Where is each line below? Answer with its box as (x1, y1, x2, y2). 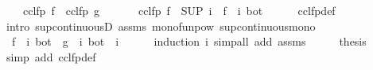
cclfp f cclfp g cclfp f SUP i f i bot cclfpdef (22, 2, 336, 18)
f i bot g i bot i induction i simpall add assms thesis (11, 33, 367, 50)
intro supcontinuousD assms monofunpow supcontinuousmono (6, 17, 316, 34)
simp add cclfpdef (6, 48, 96, 64)
